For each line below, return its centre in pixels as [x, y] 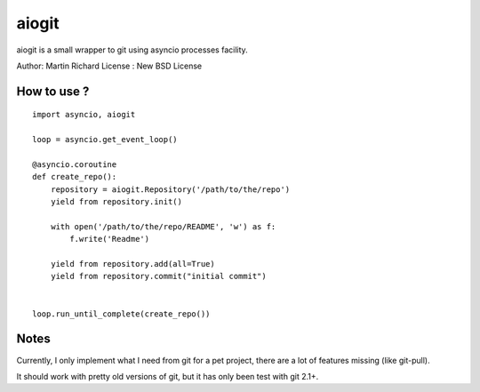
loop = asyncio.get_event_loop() [105, 140]
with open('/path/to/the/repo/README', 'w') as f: [163, 226]
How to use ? [53, 91]
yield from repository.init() [116, 202]
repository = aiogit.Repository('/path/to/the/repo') [170, 189]
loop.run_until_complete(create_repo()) [121, 314]
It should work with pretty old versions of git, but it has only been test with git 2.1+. [168, 376]
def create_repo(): [75, 177]
